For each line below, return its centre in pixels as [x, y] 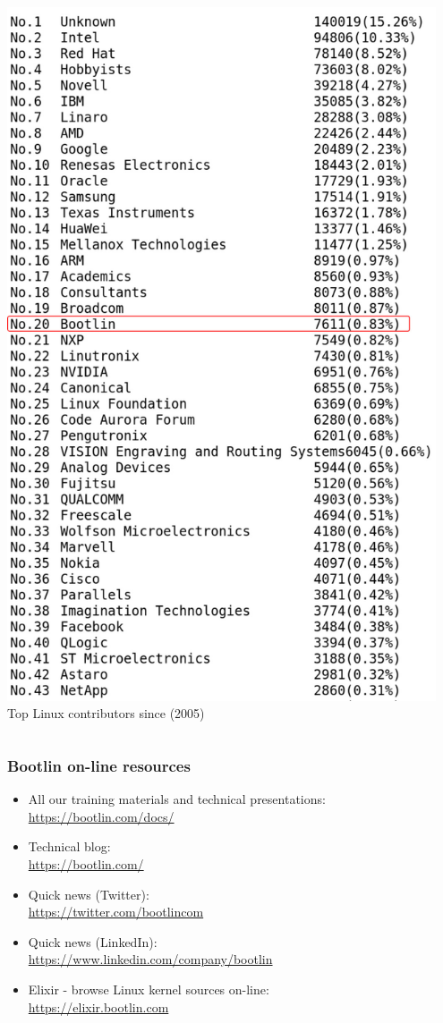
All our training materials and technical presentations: [177, 799]
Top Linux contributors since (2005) [106, 713]
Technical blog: [69, 846]
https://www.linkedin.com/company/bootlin [150, 959]
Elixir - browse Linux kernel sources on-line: [149, 989]
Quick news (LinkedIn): [93, 941]
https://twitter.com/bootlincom [116, 912]
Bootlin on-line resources [99, 765]
